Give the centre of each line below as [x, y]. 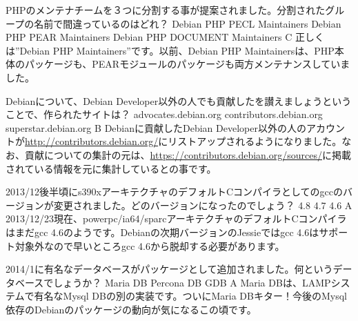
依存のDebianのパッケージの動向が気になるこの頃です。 [131, 309]
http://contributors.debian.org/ [92, 141]
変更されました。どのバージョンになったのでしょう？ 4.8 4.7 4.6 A [203, 205]
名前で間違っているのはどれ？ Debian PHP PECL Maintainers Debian [188, 23]
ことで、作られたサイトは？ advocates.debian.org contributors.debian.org [164, 114]
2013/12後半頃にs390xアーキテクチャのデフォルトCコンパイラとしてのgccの [175, 192]
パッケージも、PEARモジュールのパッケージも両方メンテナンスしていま [187, 64]
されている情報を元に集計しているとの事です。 [111, 168]
